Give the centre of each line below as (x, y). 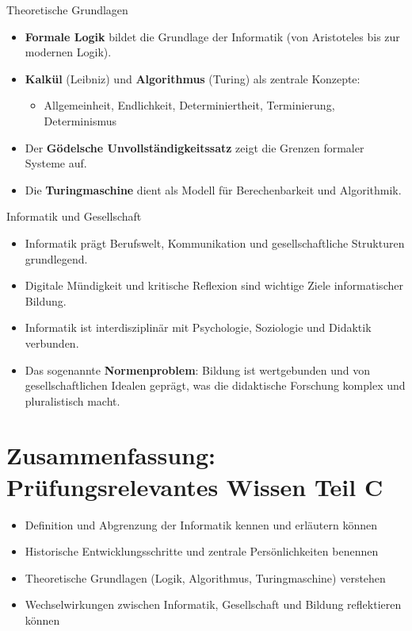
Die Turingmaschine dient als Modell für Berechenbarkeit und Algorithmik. (213, 189)
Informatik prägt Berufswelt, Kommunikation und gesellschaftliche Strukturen (215, 242)
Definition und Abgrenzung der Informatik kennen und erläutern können (201, 524)
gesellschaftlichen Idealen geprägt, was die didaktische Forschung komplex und (215, 385)
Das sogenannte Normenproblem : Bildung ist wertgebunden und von (198, 369)
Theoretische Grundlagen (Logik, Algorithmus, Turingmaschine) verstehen (205, 577)
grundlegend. (56, 258)
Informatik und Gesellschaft (74, 216)
